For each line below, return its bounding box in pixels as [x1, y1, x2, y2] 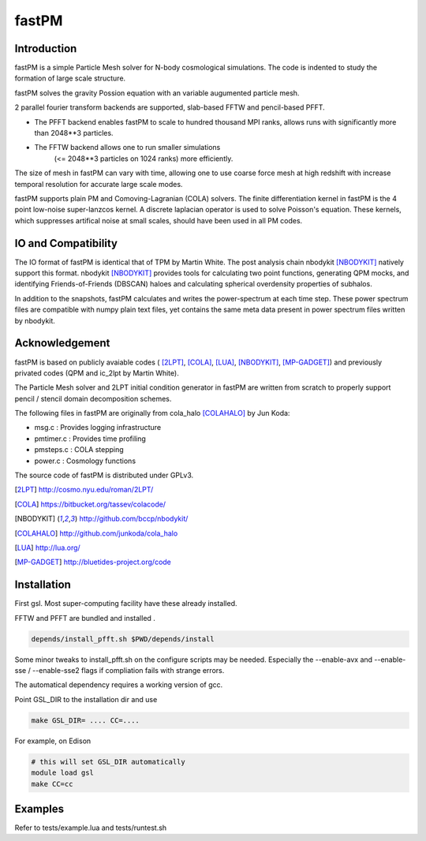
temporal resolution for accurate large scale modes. [14, 179, 183, 189]
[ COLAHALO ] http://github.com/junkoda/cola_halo [14, 529, 178, 538]
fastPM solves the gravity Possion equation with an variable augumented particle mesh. [14, 88, 300, 98]
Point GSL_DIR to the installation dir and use [14, 694, 158, 704]
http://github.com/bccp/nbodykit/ [79, 514, 189, 524]
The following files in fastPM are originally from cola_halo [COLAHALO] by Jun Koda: [14, 409, 290, 418]
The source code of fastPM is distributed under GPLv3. [14, 470, 194, 480]
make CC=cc [31, 779, 73, 788]
